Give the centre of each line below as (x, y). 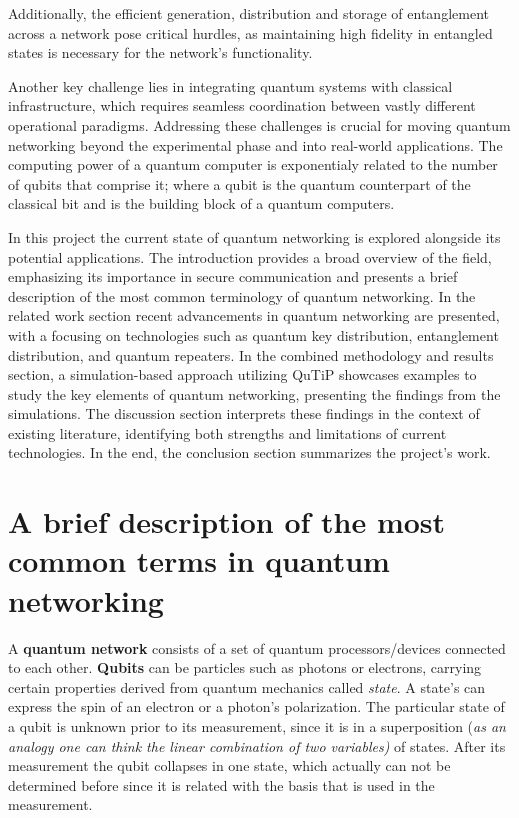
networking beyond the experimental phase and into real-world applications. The (255, 144)
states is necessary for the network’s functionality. (160, 52)
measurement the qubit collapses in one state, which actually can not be (229, 765)
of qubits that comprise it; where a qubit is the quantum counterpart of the (239, 183)
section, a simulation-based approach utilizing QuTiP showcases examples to (242, 374)
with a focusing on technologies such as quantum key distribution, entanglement (253, 334)
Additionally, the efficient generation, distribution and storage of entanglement (248, 13)
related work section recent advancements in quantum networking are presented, (254, 315)
